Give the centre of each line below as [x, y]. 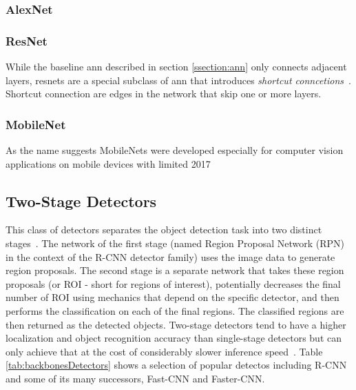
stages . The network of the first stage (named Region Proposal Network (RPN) [175, 243]
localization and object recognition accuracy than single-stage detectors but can [174, 338]
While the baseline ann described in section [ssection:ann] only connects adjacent [176, 67]
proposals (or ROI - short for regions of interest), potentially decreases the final [173, 283]
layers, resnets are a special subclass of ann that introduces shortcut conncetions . [178, 80]
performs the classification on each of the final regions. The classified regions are [175, 311]
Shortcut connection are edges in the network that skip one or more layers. [164, 94]
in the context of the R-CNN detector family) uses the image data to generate [170, 256]
